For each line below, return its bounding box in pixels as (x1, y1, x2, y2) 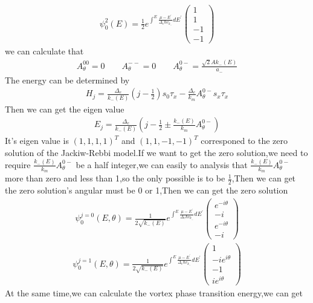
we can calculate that (5, 45, 84, 57)
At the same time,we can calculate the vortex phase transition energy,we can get (5, 287, 303, 299)
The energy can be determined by (5, 73, 130, 86)
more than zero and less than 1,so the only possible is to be (5, 172, 225, 184)
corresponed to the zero (201, 134, 288, 147)
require (5, 158, 31, 171)
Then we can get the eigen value (5, 102, 124, 115)
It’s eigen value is (5, 134, 69, 147)
